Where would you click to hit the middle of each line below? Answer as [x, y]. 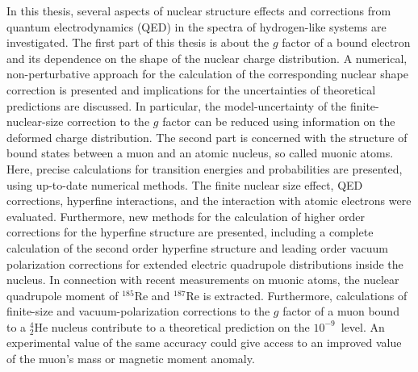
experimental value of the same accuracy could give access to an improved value [204, 343]
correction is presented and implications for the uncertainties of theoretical [191, 89]
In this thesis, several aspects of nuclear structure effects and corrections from [199, 10]
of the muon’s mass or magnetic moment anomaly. [131, 359]
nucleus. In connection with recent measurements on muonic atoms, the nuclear [203, 280]
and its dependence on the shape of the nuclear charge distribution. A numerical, [207, 58]
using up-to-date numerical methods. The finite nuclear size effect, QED [185, 184]
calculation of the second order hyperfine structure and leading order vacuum [197, 247]
